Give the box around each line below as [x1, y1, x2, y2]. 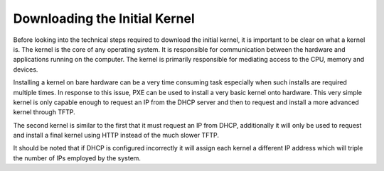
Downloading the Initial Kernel [13, 11, 195, 26]
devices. [13, 65, 38, 74]
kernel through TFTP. [13, 108, 75, 116]
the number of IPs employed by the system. [13, 153, 142, 162]
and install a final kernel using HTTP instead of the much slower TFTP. [13, 131, 220, 140]
